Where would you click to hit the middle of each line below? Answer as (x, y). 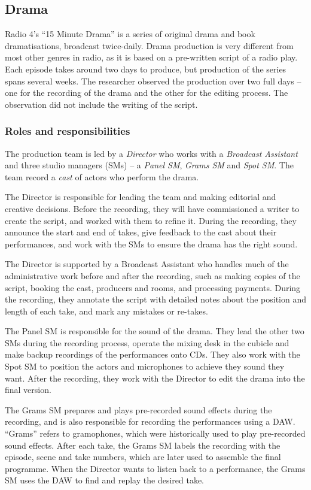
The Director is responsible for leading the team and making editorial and (141, 197)
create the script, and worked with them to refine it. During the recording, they (151, 220)
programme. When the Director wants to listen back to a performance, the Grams (155, 468)
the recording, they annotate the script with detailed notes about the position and (155, 299)
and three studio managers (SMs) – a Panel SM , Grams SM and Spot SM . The (149, 165)
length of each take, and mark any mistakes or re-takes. (106, 311)
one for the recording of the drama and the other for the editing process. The (147, 93)
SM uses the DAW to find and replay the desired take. (105, 480)
